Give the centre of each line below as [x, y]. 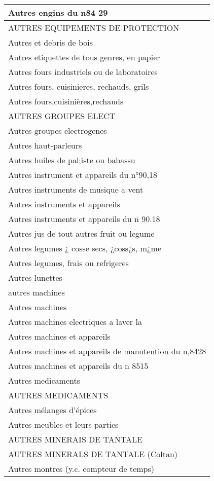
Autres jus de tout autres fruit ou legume [81, 233]
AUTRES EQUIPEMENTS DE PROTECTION [94, 28]
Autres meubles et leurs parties [63, 424]
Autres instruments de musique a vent [76, 189]
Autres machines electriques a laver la [75, 322]
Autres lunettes [35, 277]
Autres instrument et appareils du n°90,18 [83, 175]
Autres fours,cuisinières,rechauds [66, 101]
